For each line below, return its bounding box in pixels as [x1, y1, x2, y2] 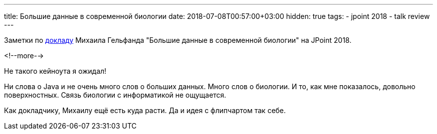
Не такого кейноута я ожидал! [4, 67, 107, 75]
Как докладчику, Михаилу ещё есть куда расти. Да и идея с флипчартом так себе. [4, 106, 286, 115]
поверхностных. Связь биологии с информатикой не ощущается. [4, 91, 226, 99]
